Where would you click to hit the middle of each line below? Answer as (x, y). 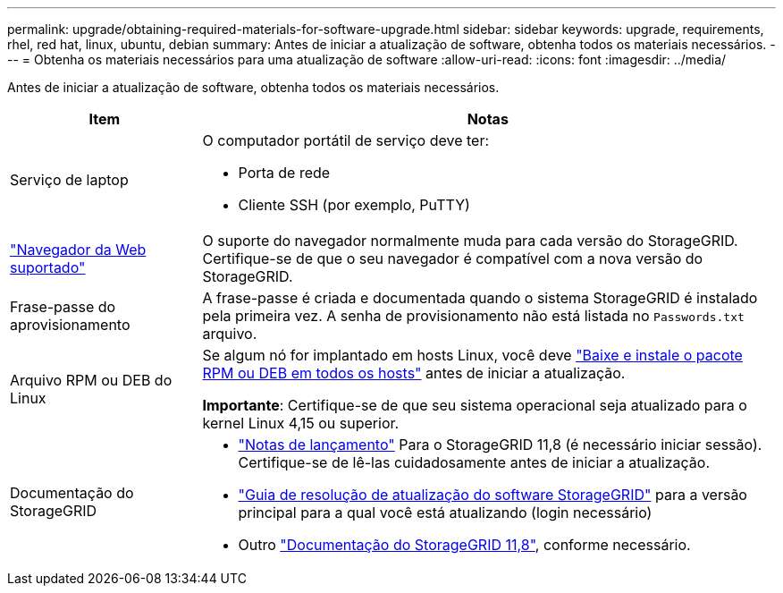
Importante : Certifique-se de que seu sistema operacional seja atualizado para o (475, 405)
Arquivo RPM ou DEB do (91, 380)
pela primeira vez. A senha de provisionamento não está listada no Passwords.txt (473, 316)
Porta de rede (284, 173)
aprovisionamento (70, 325)
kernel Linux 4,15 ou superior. (301, 423)
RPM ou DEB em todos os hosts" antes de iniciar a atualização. (414, 373)
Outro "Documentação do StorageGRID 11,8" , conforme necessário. (464, 545)
